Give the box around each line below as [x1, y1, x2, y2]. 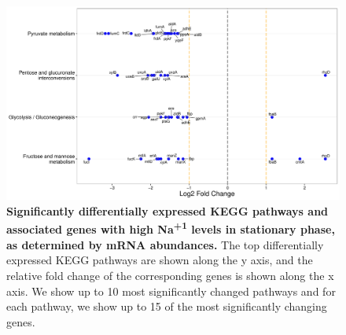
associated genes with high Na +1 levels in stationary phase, [6, 219, 335, 237]
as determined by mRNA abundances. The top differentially [6, 236, 324, 252]
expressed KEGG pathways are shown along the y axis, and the [6, 252, 313, 268]
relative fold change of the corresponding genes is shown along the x [6, 267, 334, 283]
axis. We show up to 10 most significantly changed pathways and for [6, 282, 336, 299]
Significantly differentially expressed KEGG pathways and [6, 202, 329, 219]
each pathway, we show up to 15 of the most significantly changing [6, 298, 327, 315]
